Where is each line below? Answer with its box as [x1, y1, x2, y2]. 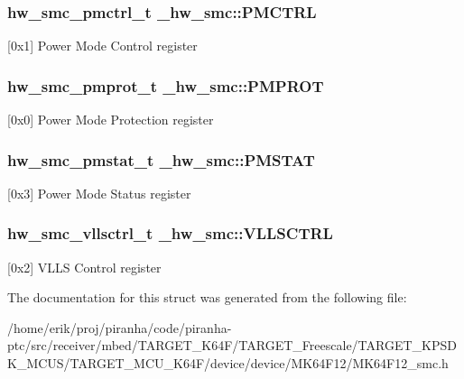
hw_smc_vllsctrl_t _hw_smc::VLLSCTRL [7, 222, 333, 245]
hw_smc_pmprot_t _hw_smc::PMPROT [7, 74, 324, 97]
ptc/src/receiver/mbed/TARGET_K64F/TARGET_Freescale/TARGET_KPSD [7, 336, 457, 355]
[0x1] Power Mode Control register [7, 36, 198, 55]
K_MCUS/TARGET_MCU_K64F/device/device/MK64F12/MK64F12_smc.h [7, 354, 449, 373]
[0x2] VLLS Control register [7, 257, 162, 276]
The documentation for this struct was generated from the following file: [7, 288, 407, 307]
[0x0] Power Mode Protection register [7, 110, 214, 129]
